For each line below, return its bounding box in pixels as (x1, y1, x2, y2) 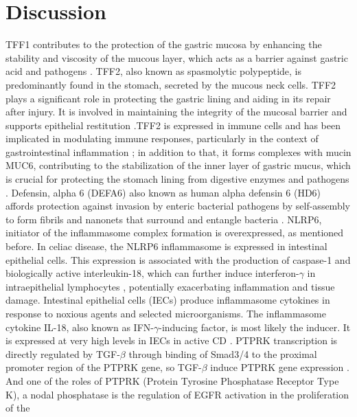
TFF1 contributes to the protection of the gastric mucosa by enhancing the (5, 37, 322, 52)
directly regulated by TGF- (5, 346, 120, 361)
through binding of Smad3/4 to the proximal (128, 346, 317, 361)
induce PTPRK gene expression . (210, 360, 349, 374)
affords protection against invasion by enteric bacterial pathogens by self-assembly (5, 199, 350, 213)
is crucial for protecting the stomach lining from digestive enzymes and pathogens (5, 172, 349, 186)
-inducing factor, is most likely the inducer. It (159, 319, 351, 334)
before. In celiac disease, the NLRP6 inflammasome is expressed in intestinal (5, 239, 327, 253)
